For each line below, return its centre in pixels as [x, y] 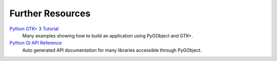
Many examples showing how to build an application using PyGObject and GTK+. [108, 35]
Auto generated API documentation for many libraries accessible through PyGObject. [112, 50]
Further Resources [50, 13]
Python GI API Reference [36, 43]
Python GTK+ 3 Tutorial [34, 29]
